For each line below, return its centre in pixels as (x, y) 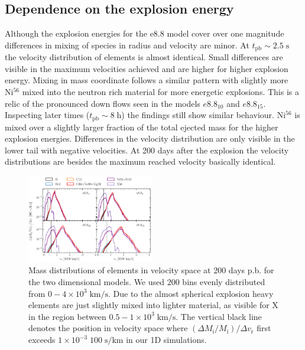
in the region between (67, 316)
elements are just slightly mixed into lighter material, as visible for (149, 305)
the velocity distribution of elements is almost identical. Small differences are (144, 57)
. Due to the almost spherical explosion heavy (191, 293)
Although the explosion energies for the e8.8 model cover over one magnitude (145, 33)
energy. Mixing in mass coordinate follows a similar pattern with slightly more (147, 80)
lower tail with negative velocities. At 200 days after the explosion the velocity (147, 150)
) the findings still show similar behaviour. (198, 115)
